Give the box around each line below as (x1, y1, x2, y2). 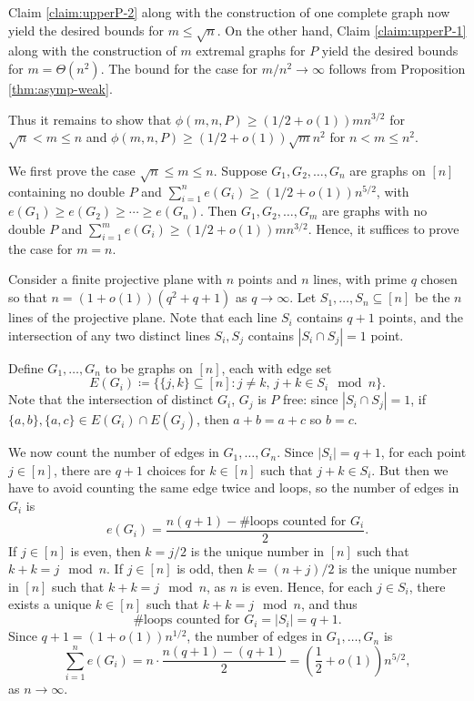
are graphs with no (321, 201, 428, 220)
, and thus (300, 594, 358, 614)
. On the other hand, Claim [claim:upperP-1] (217, 20, 467, 39)
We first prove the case (8, 160, 136, 179)
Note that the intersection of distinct (8, 390, 214, 409)
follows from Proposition (328, 58, 466, 77)
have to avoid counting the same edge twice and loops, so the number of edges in (8, 478, 459, 497)
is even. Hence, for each (241, 576, 373, 595)
